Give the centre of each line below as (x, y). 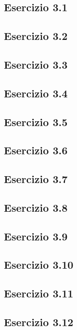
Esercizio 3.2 (36, 36)
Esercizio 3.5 (36, 121)
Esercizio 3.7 (36, 179)
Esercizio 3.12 (39, 321)
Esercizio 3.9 (36, 236)
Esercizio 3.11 (39, 293)
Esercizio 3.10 (39, 265)
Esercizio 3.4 (36, 93)
